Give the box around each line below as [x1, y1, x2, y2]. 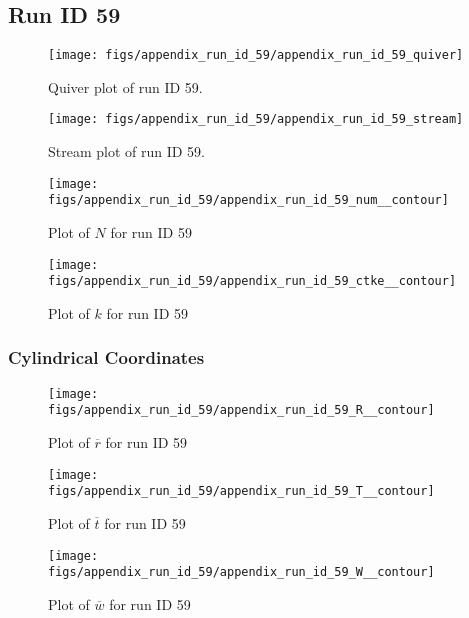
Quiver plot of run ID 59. [48, 76, 203, 97]
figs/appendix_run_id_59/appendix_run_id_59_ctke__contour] [48, 274, 457, 289]
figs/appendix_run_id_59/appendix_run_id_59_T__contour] [48, 484, 435, 499]
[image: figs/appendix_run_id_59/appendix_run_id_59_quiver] [48, 48, 464, 63]
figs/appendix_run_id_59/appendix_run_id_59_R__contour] [48, 403, 435, 418]
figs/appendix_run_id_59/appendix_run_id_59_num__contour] [48, 193, 449, 208]
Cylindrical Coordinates [8, 345, 205, 370]
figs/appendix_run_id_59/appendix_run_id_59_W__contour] [48, 565, 435, 580]
